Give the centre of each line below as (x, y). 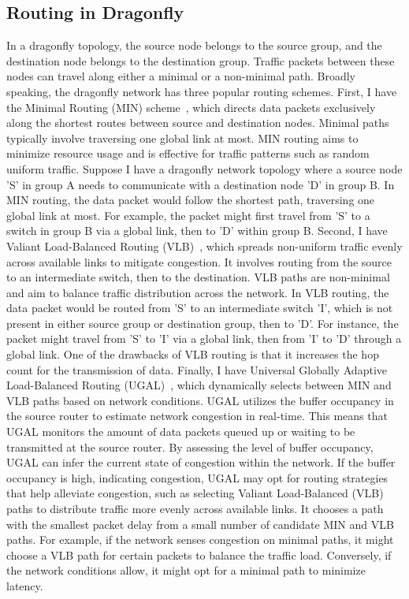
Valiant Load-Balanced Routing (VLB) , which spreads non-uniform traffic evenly (204, 246)
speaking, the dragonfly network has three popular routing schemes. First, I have (202, 91)
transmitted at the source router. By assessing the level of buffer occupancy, (190, 446)
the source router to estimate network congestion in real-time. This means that (197, 416)
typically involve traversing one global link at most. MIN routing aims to (182, 138)
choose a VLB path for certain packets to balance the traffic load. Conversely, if (199, 554)
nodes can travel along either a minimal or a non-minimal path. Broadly (181, 76)
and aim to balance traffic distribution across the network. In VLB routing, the (198, 292)
